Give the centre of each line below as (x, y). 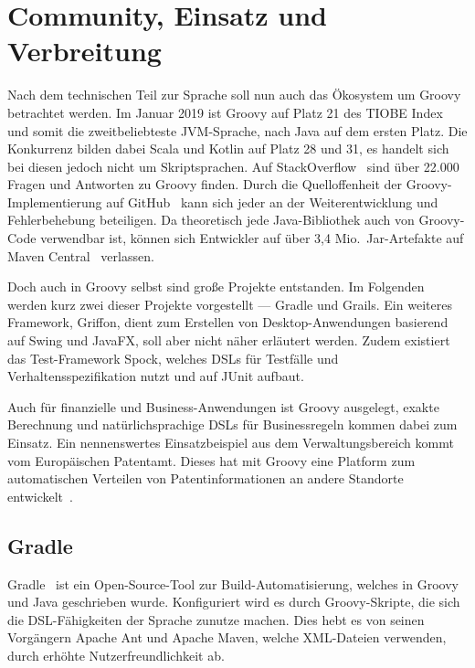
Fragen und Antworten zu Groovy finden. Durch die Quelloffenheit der (205, 184)
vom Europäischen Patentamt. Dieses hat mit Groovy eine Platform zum (211, 460)
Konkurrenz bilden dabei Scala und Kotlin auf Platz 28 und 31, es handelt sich (228, 148)
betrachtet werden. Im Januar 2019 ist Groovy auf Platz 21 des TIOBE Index (225, 112)
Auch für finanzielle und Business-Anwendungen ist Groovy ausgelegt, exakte (223, 406)
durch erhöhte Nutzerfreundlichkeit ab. (116, 655)
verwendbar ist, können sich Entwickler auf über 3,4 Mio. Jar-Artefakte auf (252, 238)
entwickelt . (40, 496)
